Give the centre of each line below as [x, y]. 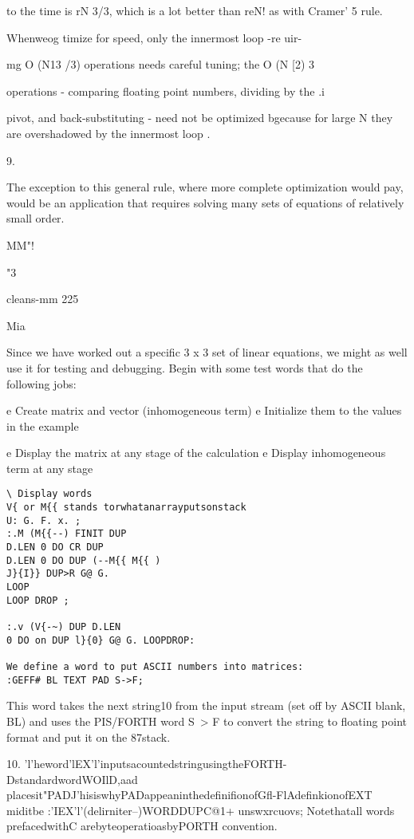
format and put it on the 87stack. [89, 737]
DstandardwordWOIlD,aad [72, 779]
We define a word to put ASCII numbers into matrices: [155, 667]
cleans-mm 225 [43, 299]
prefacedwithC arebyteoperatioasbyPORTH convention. [142, 826]
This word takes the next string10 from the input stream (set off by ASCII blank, [206, 705]
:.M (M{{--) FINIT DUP [67, 534]
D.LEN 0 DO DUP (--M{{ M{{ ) [84, 560]
